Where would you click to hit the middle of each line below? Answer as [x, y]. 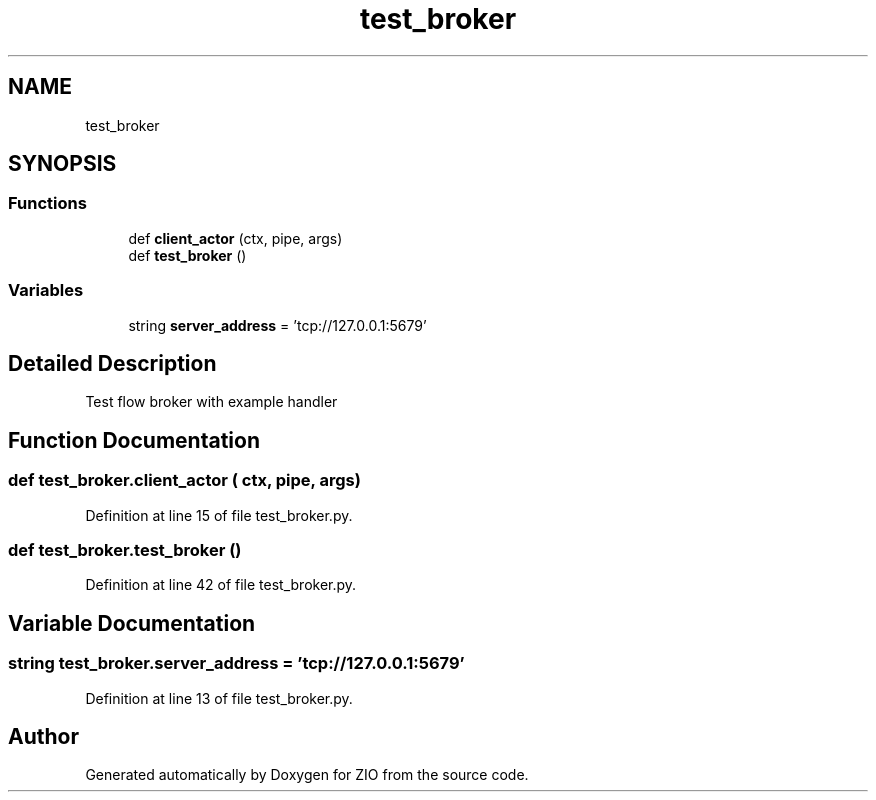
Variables [46, 290]
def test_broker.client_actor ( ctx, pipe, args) [184, 480]
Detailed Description [112, 363]
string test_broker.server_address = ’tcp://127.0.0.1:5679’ [236, 663]
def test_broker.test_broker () [125, 550]
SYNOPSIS [62, 164]
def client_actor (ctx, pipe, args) [235, 238]
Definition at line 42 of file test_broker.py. [221, 585]
